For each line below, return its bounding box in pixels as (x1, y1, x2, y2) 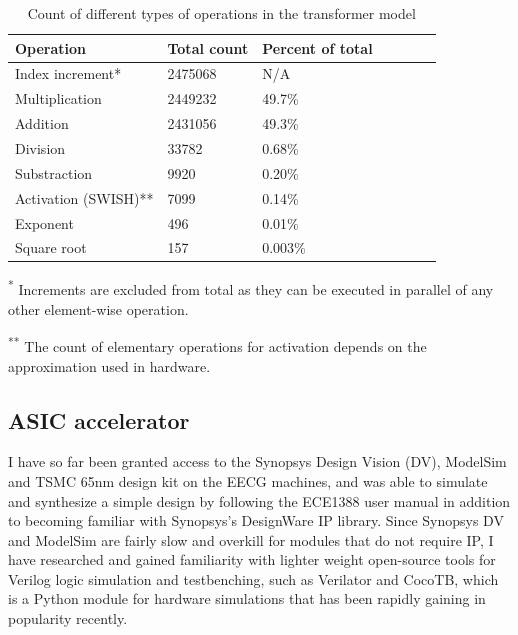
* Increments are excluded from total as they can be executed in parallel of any (8, 276, 494, 300)
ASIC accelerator (8, 404, 190, 435)
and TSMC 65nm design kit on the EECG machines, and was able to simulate (8, 470, 488, 491)
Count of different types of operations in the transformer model (27, 3, 416, 23)
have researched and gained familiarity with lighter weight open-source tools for (8, 549, 496, 570)
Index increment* (15, 63, 122, 84)
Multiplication (15, 88, 102, 109)
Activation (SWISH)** (15, 187, 154, 208)
